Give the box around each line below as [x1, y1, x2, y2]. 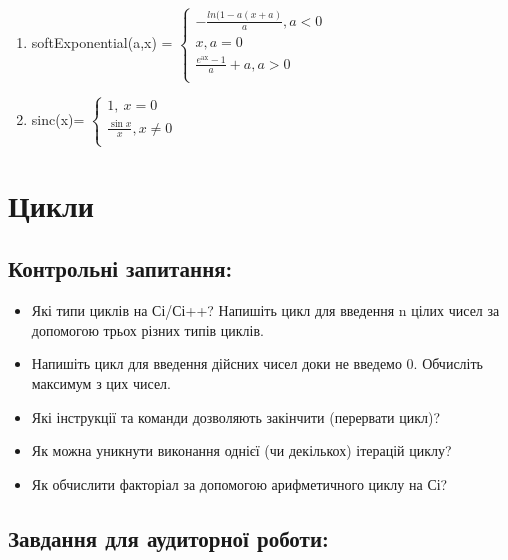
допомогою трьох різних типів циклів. [31, 319, 265, 340]
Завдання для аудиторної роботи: [8, 522, 329, 553]
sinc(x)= [31, 109, 85, 130]
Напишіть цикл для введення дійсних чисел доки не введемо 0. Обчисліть [31, 353, 483, 374]
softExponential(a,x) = [31, 32, 173, 53]
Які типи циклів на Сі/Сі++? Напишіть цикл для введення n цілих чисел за [31, 300, 500, 321]
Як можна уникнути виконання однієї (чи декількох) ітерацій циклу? [31, 440, 452, 461]
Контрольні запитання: [8, 253, 233, 284]
